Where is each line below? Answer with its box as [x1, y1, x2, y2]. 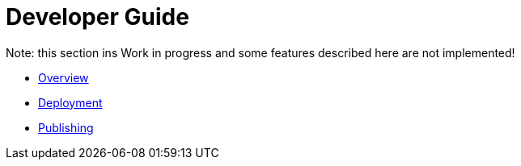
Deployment [38, 95, 103, 110]
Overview [38, 70, 89, 85]
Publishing [38, 120, 94, 135]
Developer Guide [6, 3, 189, 31]
